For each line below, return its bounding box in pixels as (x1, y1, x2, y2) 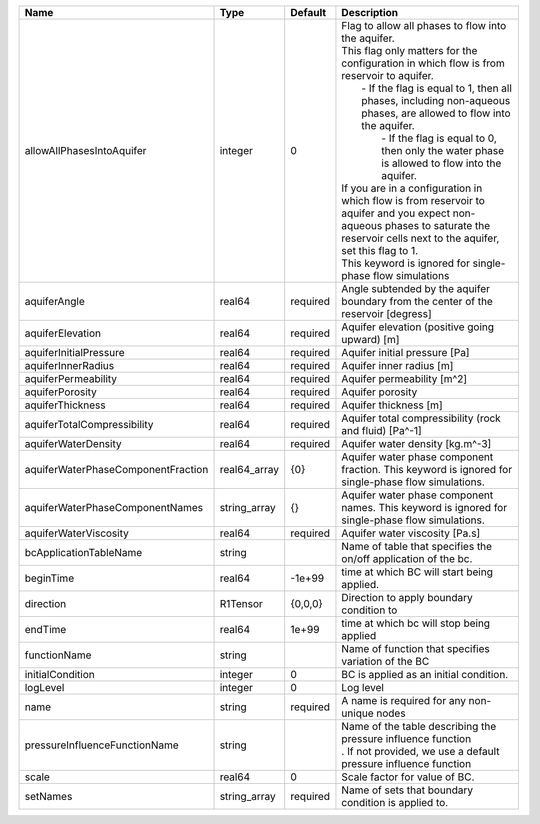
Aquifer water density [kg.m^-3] (341, 437, 492, 450)
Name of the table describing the (341, 720, 497, 733)
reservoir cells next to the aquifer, (341, 231, 500, 245)
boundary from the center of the (341, 295, 494, 308)
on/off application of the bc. (341, 552, 473, 565)
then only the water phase (381, 144, 505, 157)
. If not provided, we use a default (341, 745, 500, 758)
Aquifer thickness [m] (341, 398, 444, 412)
